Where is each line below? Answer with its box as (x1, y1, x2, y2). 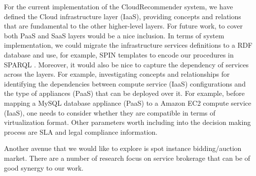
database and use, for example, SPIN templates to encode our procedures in (4, 49, 234, 59)
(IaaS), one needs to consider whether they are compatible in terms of (4, 107, 216, 117)
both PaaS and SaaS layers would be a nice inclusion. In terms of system (4, 30, 224, 40)
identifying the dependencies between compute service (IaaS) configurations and (4, 78, 246, 88)
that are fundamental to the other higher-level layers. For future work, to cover (4, 21, 243, 31)
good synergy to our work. (4, 162, 84, 173)
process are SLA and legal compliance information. (4, 126, 158, 137)
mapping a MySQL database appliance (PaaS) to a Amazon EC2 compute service (4, 97, 252, 108)
